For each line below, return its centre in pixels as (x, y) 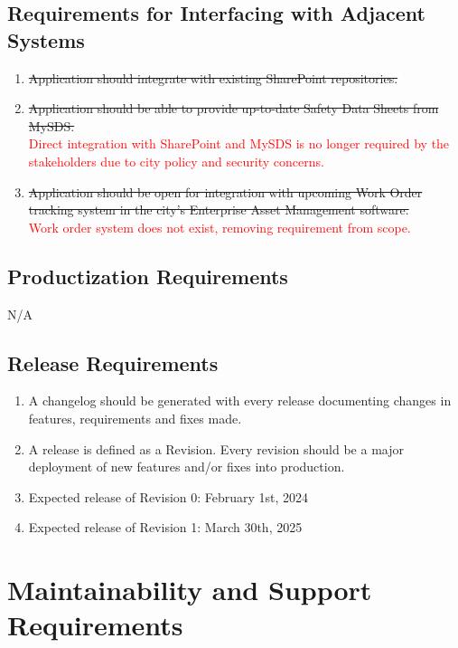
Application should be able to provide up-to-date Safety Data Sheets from (234, 108)
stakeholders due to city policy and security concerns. (176, 161)
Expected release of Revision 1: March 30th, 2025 (165, 527)
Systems (46, 39)
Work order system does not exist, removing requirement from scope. (220, 227)
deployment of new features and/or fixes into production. (187, 467)
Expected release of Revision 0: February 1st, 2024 (168, 496)
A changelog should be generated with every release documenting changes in (240, 400)
